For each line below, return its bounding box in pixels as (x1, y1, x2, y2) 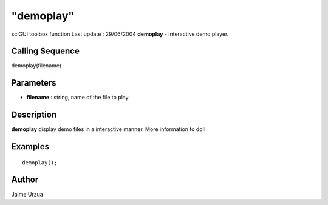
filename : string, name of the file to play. (26, 94, 130, 101)
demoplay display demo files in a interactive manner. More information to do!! (11, 126, 206, 133)
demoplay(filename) (11, 62, 62, 69)
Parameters (11, 78, 56, 88)
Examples (11, 141, 50, 152)
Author (11, 175, 39, 185)
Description (11, 110, 57, 120)
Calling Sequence (11, 46, 80, 56)
